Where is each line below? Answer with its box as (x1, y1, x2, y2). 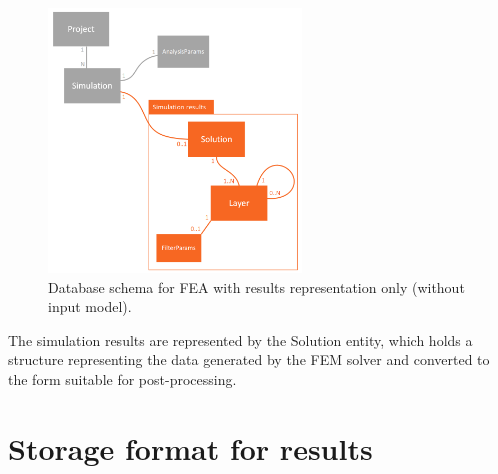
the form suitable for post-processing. (8, 368, 237, 389)
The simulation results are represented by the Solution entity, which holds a (8, 329, 473, 350)
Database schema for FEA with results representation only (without (48, 276, 465, 297)
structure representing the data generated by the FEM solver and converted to (8, 349, 490, 370)
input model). (48, 296, 132, 317)
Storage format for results (8, 427, 373, 468)
